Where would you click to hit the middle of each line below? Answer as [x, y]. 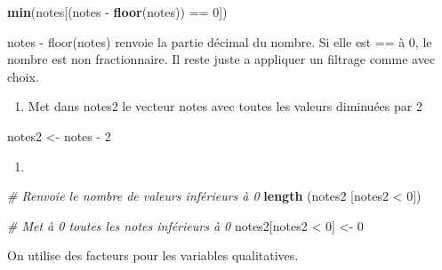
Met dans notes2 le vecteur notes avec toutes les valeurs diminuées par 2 [225, 106]
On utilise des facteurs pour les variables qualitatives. [153, 255]
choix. [23, 76]
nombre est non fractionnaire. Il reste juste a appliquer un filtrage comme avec [221, 59]
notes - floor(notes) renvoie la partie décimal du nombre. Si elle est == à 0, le [220, 41]
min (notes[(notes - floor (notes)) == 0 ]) [117, 12]
